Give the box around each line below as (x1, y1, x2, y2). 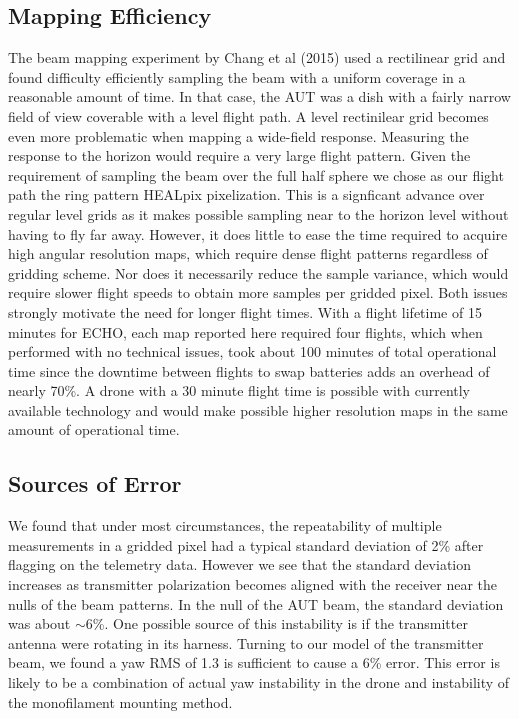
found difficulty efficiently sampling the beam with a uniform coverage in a (8, 66, 466, 87)
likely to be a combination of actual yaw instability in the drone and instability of (8, 672, 510, 693)
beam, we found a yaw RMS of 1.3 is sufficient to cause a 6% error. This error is (8, 652, 500, 673)
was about (8, 613, 71, 634)
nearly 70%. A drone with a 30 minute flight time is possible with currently (8, 380, 470, 401)
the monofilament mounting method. (8, 691, 233, 712)
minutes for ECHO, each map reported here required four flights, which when (8, 321, 483, 342)
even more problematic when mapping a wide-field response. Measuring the (8, 125, 469, 146)
